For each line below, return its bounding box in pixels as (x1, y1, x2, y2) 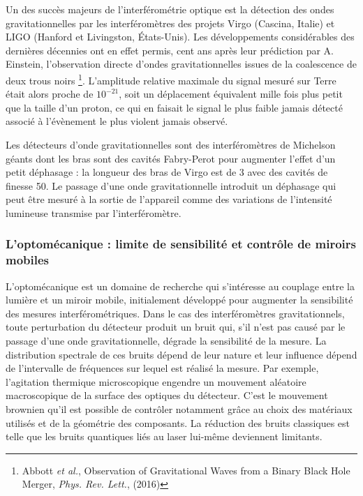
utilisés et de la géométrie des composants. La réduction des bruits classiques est (6, 415, 350, 430)
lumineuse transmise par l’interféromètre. (6, 205, 181, 220)
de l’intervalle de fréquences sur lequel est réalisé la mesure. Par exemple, (6, 361, 319, 375)
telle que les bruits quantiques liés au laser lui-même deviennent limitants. (6, 429, 323, 444)
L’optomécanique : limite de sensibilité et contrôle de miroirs (6, 235, 356, 253)
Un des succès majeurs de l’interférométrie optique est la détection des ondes (6, 2, 334, 16)
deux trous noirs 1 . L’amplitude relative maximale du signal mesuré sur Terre (6, 70, 336, 87)
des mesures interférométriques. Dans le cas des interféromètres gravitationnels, (6, 306, 345, 320)
